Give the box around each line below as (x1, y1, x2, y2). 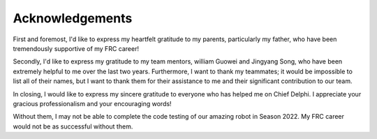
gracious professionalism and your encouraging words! (13, 99, 172, 108)
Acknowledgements (13, 10, 133, 26)
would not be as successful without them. (13, 122, 133, 131)
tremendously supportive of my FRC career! (13, 44, 140, 52)
